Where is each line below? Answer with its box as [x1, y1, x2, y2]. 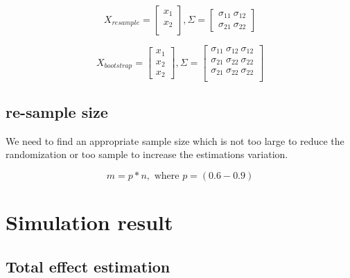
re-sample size [6, 101, 108, 122]
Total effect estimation [6, 255, 170, 277]
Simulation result [6, 208, 173, 236]
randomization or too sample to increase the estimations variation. [6, 147, 288, 162]
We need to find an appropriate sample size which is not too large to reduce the [6, 133, 344, 148]
